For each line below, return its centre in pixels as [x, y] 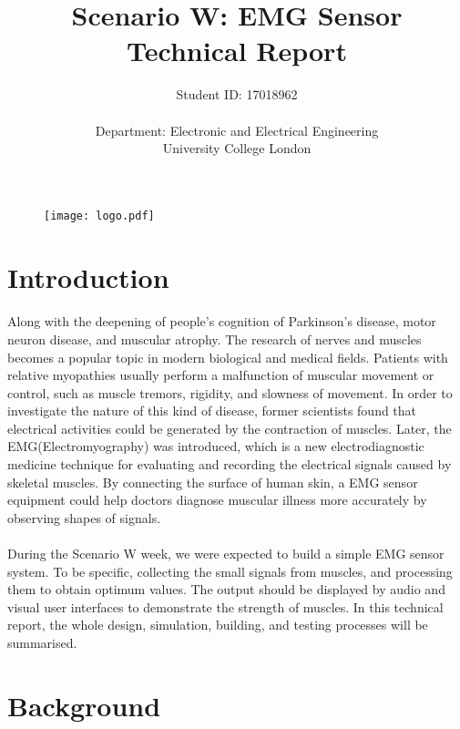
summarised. [42, 642]
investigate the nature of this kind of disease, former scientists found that [212, 411]
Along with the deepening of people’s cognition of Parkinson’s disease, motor [222, 321]
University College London [237, 148]
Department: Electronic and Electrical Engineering [237, 130]
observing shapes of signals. [84, 517]
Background [84, 705]
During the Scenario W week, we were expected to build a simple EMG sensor [226, 554]
